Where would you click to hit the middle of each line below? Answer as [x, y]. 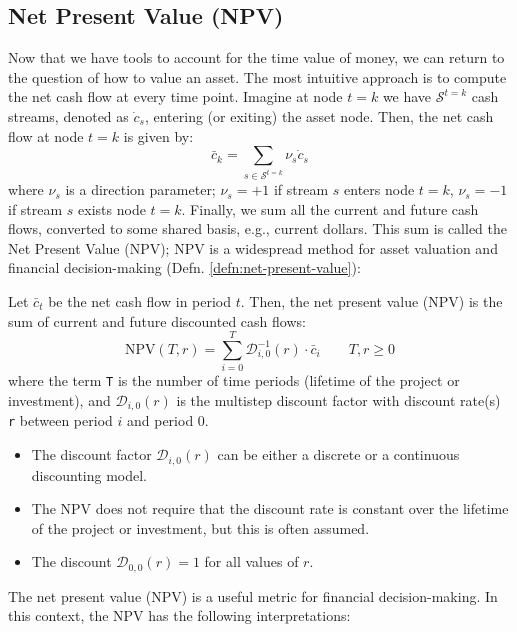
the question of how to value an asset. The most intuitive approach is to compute [257, 76]
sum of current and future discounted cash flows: [157, 320]
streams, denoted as [68, 115]
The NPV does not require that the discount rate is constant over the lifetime [270, 508]
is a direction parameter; [140, 189]
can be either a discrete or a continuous [338, 454]
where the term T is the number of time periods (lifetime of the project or [234, 380]
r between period [60, 420]
